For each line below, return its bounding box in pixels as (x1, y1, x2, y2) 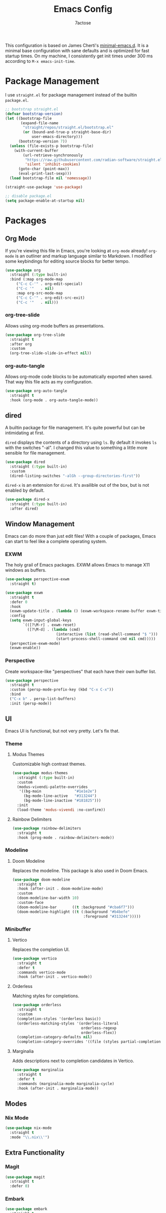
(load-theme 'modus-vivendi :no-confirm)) (17, 807, 106, 812)
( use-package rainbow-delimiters (12, 826, 82, 831)
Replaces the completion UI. (12, 946, 70, 952)
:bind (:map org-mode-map (9, 277, 63, 282)
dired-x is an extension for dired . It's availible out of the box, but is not (5, 482, 149, 488)
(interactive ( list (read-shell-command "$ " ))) (56, 632, 158, 637)
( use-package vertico (12, 956, 57, 961)
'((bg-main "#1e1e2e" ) (19, 789, 97, 794)
